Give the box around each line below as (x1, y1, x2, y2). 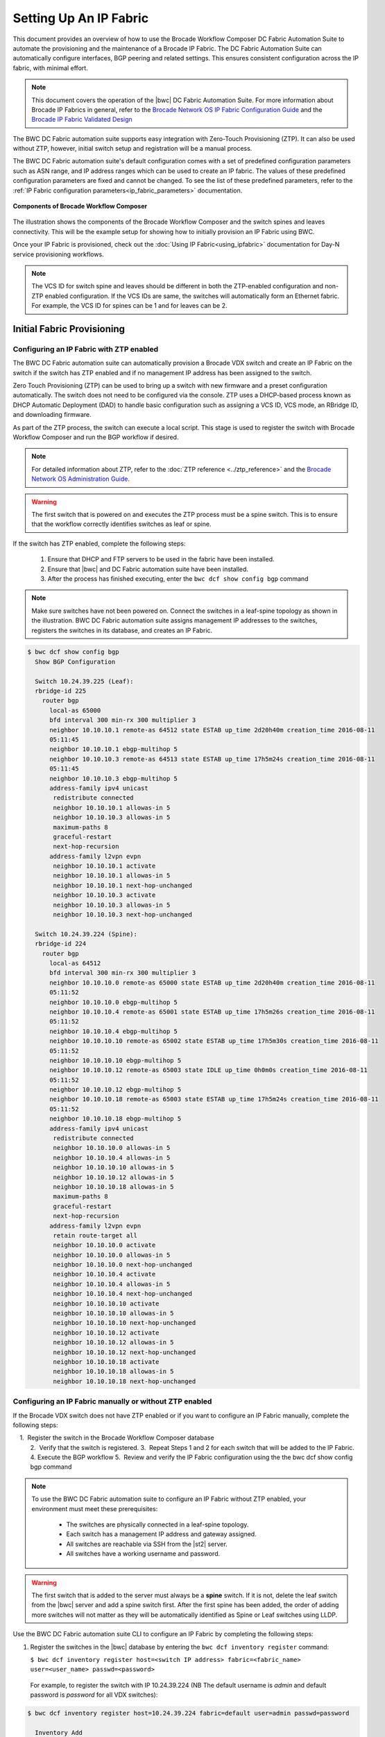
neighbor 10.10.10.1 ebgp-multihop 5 (49, 746, 178, 753)
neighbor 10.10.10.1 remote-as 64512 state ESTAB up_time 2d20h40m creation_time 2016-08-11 (49, 726, 375, 734)
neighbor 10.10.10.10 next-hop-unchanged (53, 1319, 196, 1327)
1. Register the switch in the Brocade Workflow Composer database (19, 1433, 214, 1442)
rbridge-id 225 (35, 687, 87, 695)
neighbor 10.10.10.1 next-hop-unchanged (53, 881, 192, 889)
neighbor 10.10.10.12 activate (53, 1328, 160, 1337)
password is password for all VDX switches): (30, 1690, 158, 1699)
